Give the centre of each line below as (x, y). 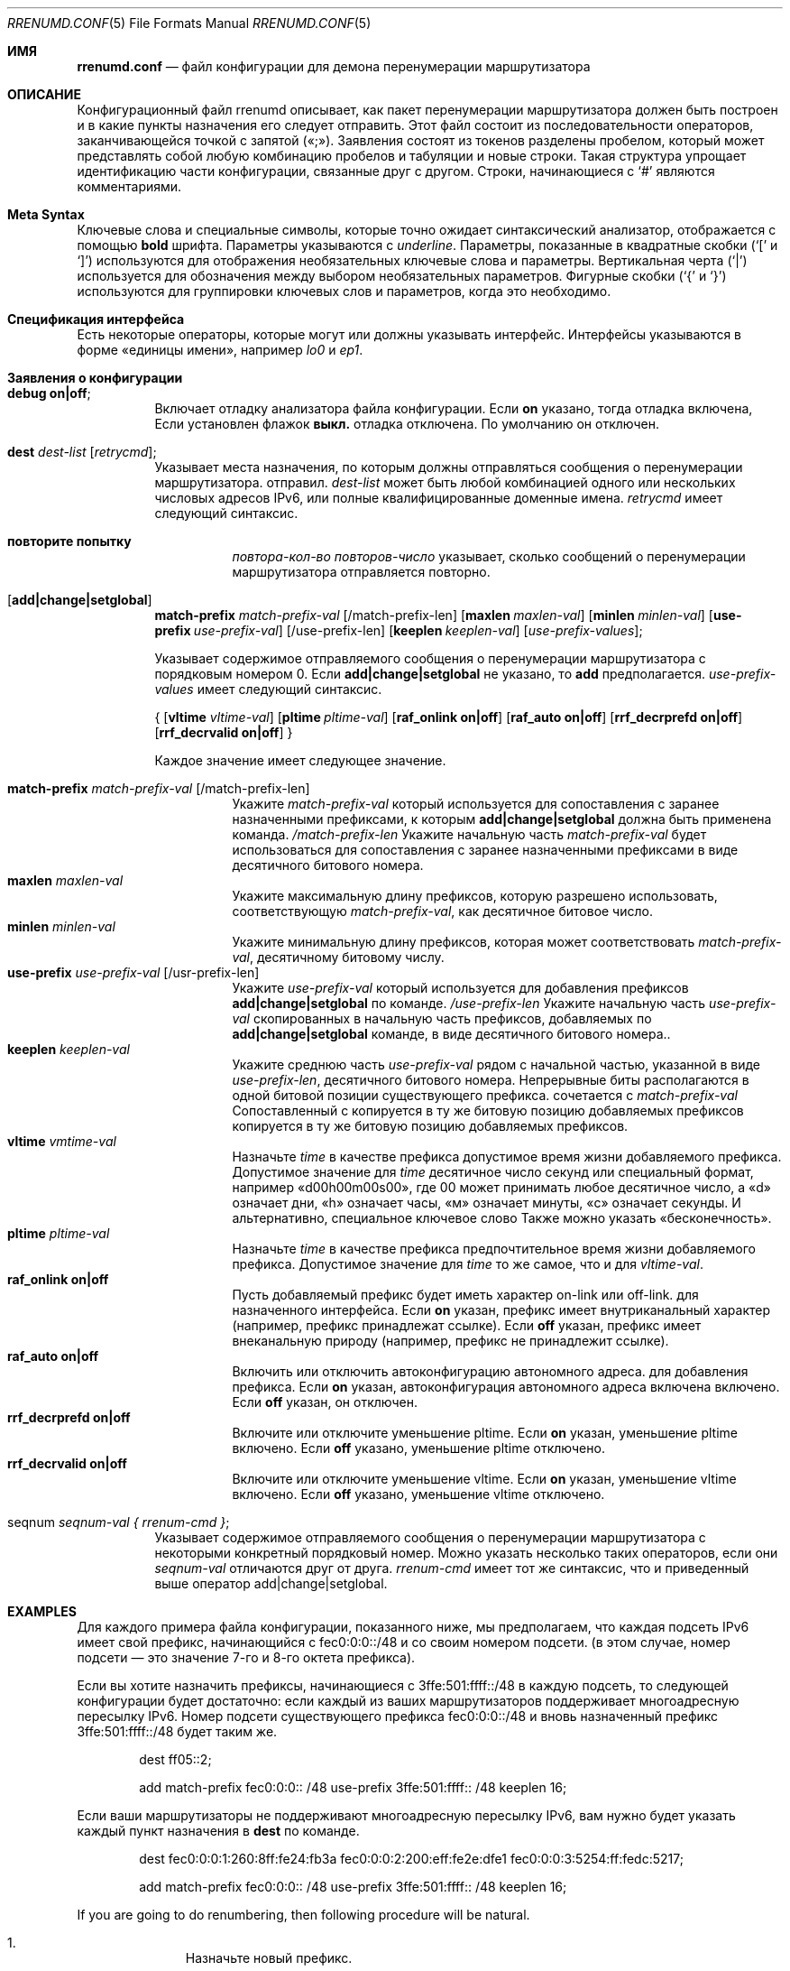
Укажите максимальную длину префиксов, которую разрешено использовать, (475, 896)
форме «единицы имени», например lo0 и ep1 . (220, 350)
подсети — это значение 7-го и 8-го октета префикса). (246, 1657)
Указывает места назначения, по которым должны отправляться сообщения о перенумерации (449, 467)
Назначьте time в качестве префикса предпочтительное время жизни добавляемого (494, 1249)
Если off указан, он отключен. (325, 1402)
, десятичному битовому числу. (347, 957)
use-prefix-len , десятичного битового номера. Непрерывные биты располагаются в (491, 1080)
